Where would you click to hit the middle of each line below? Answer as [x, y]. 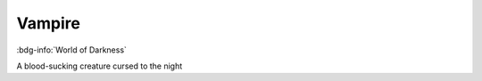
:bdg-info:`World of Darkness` [71, 50]
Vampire [48, 23]
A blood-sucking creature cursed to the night [100, 66]
